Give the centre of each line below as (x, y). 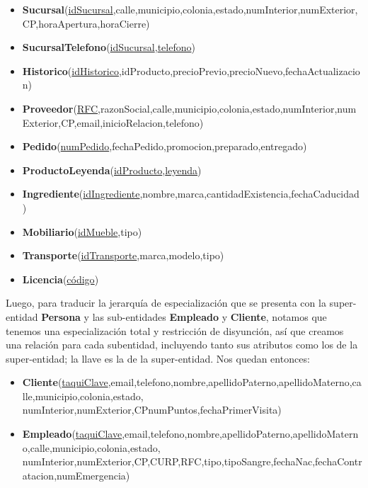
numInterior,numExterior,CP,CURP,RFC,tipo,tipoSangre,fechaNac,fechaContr (192, 461)
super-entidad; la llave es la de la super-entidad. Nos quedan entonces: (158, 358)
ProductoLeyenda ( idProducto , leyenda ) (112, 170)
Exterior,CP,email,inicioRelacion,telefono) (113, 122)
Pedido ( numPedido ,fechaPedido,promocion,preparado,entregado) (165, 146)
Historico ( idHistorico (70, 70)
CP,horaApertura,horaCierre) (86, 23)
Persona (61, 316)
